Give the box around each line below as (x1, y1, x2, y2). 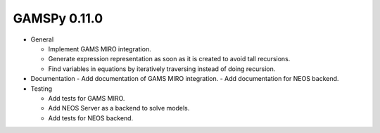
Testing (30, 84, 53, 93)
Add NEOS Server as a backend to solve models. (48, 104, 190, 113)
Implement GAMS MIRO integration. (48, 44, 151, 53)
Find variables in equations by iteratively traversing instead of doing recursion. (48, 64, 276, 73)
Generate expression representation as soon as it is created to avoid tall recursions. (48, 55, 291, 63)
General (30, 35, 54, 44)
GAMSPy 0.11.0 (13, 11, 103, 26)
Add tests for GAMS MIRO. (48, 94, 125, 102)
